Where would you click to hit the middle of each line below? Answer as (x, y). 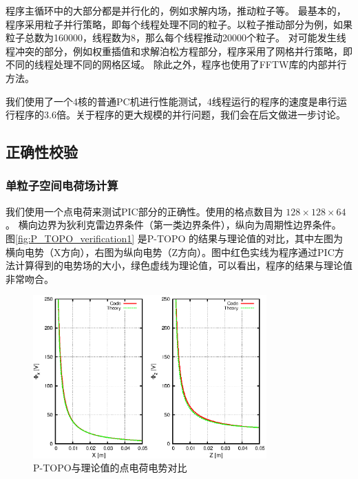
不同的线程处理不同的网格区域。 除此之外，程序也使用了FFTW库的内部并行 (176, 64)
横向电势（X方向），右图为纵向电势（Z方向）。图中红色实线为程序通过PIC (170, 252)
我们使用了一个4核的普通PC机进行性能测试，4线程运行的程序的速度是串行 (171, 101)
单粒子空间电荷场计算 (62, 185)
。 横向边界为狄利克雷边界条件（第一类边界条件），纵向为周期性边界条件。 (173, 225)
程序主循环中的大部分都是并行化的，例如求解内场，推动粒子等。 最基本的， (176, 10)
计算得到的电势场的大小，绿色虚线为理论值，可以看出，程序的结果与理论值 (183, 265)
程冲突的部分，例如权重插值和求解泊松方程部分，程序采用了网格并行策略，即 (179, 51)
